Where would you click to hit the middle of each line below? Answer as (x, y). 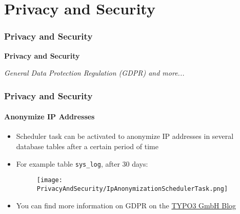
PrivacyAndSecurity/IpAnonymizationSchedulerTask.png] (132, 189)
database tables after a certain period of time (87, 146)
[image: (49, 180)
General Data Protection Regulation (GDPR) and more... (94, 73)
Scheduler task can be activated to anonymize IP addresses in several (125, 136)
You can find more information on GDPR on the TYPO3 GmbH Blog (126, 205)
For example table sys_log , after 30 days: (82, 163)
